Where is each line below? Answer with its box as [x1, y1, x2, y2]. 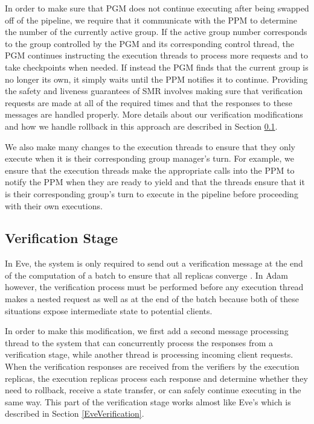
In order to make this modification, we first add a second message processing [5, 324, 289, 337]
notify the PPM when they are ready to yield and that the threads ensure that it [5, 176, 305, 188]
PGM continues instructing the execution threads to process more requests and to [5, 49, 308, 62]
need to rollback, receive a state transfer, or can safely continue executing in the [5, 384, 301, 396]
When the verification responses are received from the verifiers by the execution [5, 360, 300, 373]
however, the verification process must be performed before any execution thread [5, 280, 304, 293]
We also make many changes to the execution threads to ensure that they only [5, 140, 296, 153]
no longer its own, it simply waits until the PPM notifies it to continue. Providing [5, 72, 308, 85]
